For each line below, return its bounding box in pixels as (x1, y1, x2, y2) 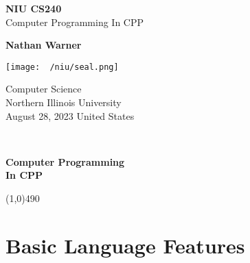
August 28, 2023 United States (5, 108, 135, 123)
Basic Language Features (5, 231, 245, 259)
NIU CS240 (5, 1, 62, 15)
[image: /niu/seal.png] (5, 62, 119, 72)
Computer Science (5, 82, 82, 96)
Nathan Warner (5, 38, 82, 52)
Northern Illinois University (5, 95, 122, 110)
